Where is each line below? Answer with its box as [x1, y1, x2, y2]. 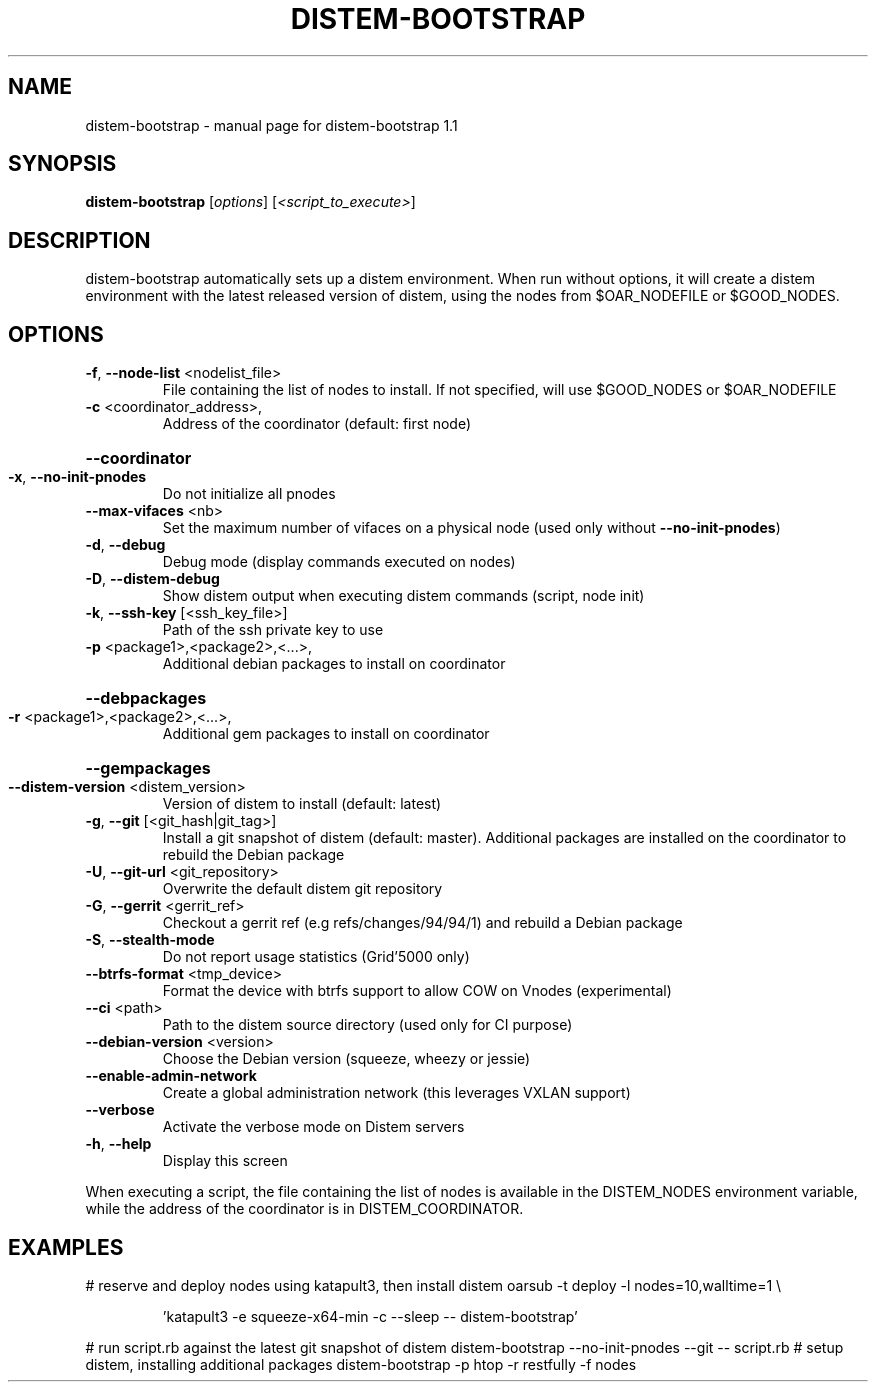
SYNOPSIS [8, 151, 117, 177]
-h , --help [85, 1135, 152, 1153]
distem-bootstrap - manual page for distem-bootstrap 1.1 [85, 116, 458, 134]
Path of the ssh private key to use [162, 621, 384, 639]
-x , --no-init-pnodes [8, 468, 147, 486]
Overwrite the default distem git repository [162, 880, 443, 898]
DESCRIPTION [8, 227, 151, 253]
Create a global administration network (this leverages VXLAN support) [162, 1084, 631, 1102]
